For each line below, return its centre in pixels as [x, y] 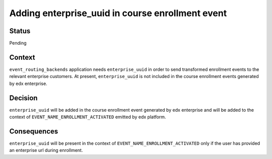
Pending [18, 43]
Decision [23, 98]
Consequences [34, 131]
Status [20, 31]
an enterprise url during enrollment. [46, 150]
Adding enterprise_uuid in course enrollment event [118, 13]
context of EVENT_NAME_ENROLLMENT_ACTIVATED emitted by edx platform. [88, 117]
